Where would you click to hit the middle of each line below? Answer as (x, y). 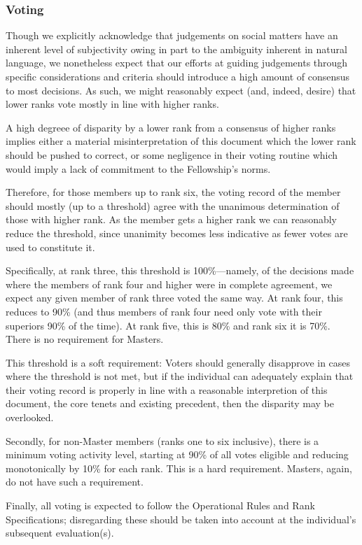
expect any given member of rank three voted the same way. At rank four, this (174, 298)
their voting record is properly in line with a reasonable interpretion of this (167, 389)
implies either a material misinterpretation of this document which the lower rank (181, 141)
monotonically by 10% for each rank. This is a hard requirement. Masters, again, (179, 468)
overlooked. (30, 417)
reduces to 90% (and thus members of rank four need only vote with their (164, 311)
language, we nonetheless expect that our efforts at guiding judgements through (177, 63)
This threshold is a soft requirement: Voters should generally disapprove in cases (178, 362)
